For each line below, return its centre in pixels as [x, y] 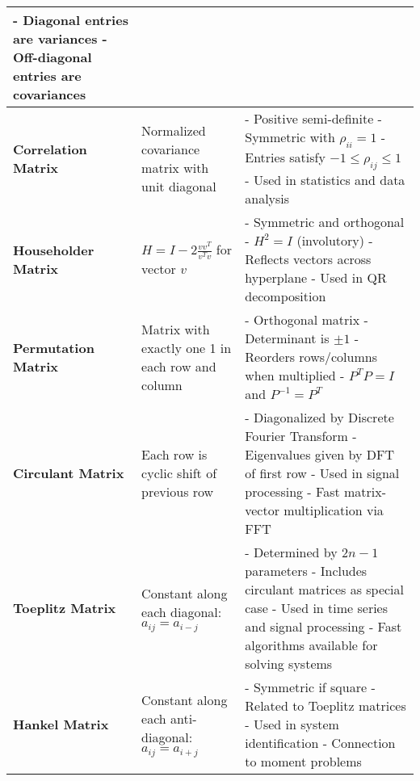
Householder [54, 250]
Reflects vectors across [308, 259]
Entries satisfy [285, 157]
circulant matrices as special [325, 590]
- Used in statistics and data [325, 180]
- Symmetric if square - [310, 687]
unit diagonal [179, 187]
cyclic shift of [179, 473]
